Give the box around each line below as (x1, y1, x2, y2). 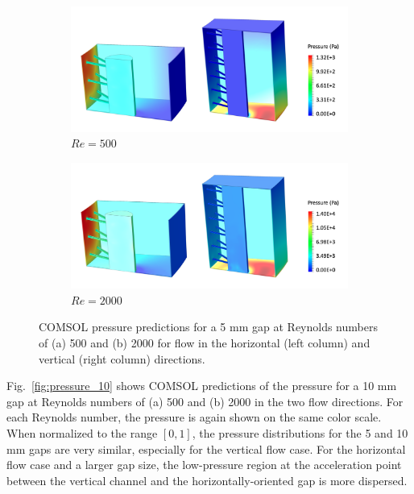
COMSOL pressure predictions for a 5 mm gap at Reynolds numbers (39, 318, 378, 335)
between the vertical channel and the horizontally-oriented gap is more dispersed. (6, 471, 408, 488)
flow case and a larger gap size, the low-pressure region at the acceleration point (6, 456, 402, 473)
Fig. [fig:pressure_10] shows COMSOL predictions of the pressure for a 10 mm (6, 377, 397, 394)
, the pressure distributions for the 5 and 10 (192, 425, 408, 442)
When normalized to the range (6, 425, 158, 442)
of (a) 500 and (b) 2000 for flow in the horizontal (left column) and (39, 334, 371, 351)
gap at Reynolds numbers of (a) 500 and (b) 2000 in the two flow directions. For (6, 392, 404, 409)
